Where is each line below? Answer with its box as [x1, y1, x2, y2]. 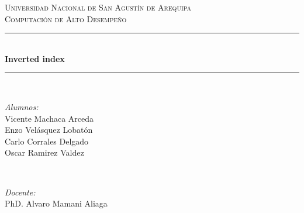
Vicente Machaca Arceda [5, 112, 94, 124]
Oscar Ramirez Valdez [5, 146, 84, 159]
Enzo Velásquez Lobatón [5, 123, 93, 136]
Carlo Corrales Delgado [5, 135, 89, 147]
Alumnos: [5, 100, 39, 112]
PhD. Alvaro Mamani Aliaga [5, 197, 108, 209]
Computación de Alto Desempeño [5, 12, 127, 25]
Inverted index [5, 52, 65, 64]
